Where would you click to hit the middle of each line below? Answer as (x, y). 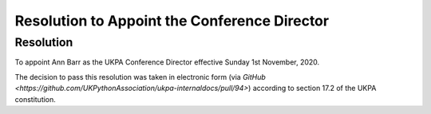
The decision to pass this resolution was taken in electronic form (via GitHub (140, 77)
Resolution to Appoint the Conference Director (172, 21)
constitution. (35, 99)
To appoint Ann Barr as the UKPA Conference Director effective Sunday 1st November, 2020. (167, 62)
